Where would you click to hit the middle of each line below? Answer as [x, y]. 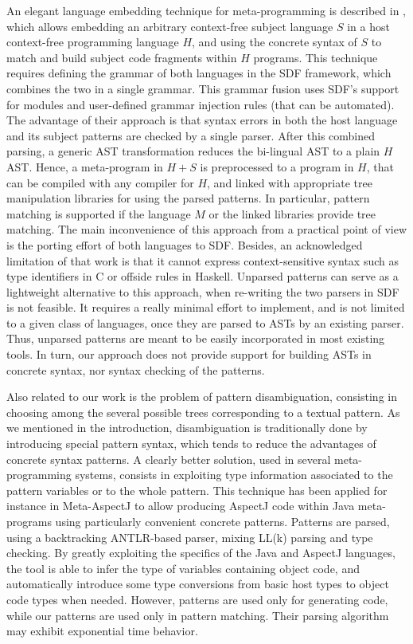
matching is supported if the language [99, 213]
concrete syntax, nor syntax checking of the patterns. [136, 369]
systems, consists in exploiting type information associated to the [234, 475]
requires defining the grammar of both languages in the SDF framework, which [199, 73]
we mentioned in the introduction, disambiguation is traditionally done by [187, 428]
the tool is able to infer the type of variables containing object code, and [183, 568]
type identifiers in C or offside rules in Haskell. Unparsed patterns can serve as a [203, 276]
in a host [368, 26]
